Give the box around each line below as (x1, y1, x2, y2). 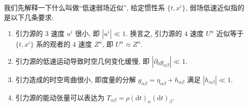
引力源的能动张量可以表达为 (15, 92, 104, 102)
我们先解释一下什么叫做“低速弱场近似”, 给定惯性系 (4, 2, 165, 12)
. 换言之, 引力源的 (125, 28, 182, 38)
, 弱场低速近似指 (185, 2, 238, 12)
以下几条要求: (10, 12, 54, 22)
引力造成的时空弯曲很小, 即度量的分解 (15, 74, 136, 84)
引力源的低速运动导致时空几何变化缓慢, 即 (15, 55, 150, 66)
